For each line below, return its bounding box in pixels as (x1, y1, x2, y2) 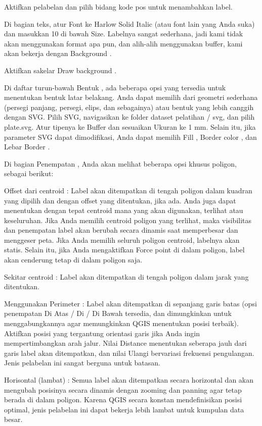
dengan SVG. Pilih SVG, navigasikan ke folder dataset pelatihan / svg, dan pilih (4, 112, 255, 122)
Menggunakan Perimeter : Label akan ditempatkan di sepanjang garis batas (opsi (4, 298, 257, 308)
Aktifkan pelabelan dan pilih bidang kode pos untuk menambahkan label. (4, 2, 233, 12)
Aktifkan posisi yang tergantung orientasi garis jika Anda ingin (4, 328, 200, 338)
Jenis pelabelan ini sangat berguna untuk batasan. (4, 357, 160, 368)
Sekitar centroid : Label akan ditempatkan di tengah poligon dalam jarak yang (4, 271, 249, 282)
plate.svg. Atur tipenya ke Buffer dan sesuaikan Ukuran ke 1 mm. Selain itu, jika (4, 121, 256, 132)
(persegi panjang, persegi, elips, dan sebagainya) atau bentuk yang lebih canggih (4, 101, 254, 112)
